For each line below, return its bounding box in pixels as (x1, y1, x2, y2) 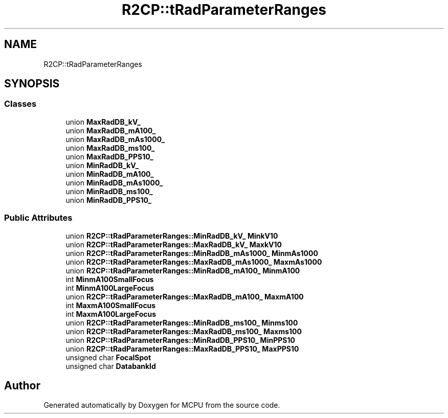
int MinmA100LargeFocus (65, 283, 154, 292)
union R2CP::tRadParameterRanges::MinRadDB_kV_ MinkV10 (65, 231, 278, 240)
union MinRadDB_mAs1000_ (65, 178, 163, 187)
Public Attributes (4, 213, 73, 223)
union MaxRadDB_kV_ (65, 117, 141, 126)
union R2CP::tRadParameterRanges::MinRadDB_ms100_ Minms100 (65, 318, 298, 327)
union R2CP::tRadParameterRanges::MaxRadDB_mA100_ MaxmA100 (65, 292, 304, 301)
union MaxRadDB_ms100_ (65, 143, 155, 152)
